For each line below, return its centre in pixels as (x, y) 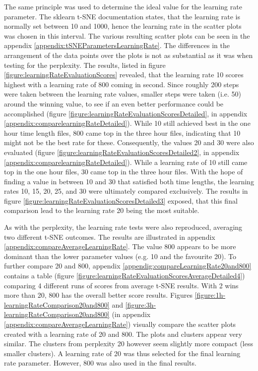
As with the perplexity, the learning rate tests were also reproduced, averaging (123, 227)
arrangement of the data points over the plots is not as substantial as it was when (129, 55)
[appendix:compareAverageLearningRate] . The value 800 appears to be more (120, 246)
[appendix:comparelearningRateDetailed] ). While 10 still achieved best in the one (127, 123)
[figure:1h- (210, 295)
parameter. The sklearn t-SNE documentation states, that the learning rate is (122, 16)
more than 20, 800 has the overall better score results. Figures (98, 295)
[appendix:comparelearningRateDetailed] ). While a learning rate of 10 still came (126, 162)
